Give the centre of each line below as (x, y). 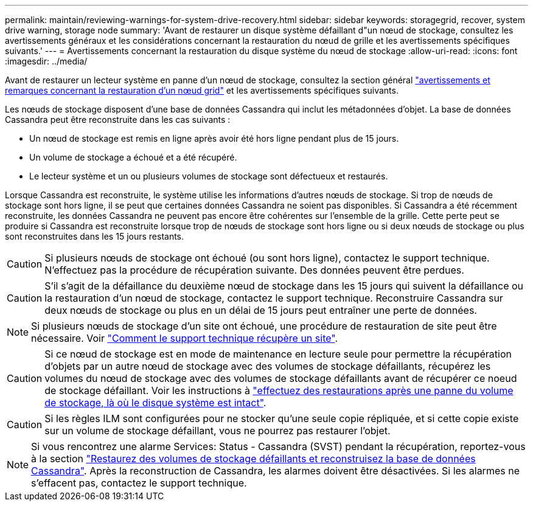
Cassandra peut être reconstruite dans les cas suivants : (118, 120)
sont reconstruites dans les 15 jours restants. (95, 236)
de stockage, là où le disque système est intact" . (155, 403)
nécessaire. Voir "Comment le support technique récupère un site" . (185, 338)
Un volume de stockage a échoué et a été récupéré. (133, 157)
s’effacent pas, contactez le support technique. (139, 483)
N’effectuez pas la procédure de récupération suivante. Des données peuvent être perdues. (254, 270)
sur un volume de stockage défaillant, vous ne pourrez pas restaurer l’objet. (218, 431)
